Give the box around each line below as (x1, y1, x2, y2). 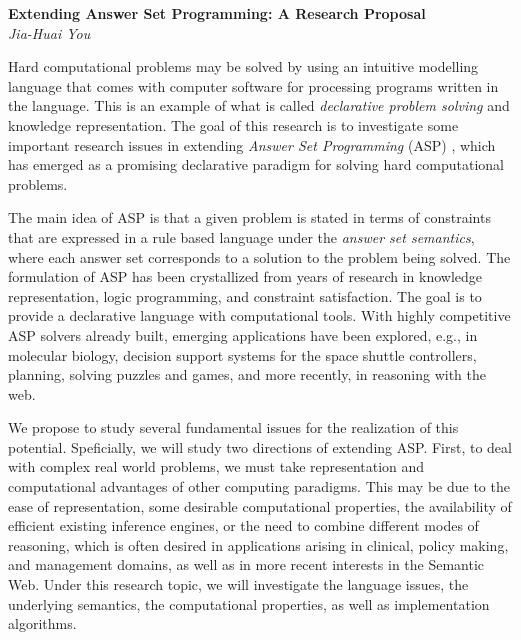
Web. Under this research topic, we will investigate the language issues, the (8, 574, 469, 595)
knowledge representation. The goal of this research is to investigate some (8, 114, 459, 135)
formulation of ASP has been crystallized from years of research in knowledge (8, 266, 483, 287)
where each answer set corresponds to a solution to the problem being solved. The (8, 246, 511, 267)
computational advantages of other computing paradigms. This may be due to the (8, 476, 510, 497)
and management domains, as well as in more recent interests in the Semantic (8, 554, 485, 575)
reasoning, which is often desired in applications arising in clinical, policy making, (8, 534, 509, 555)
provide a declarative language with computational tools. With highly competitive (8, 305, 511, 326)
